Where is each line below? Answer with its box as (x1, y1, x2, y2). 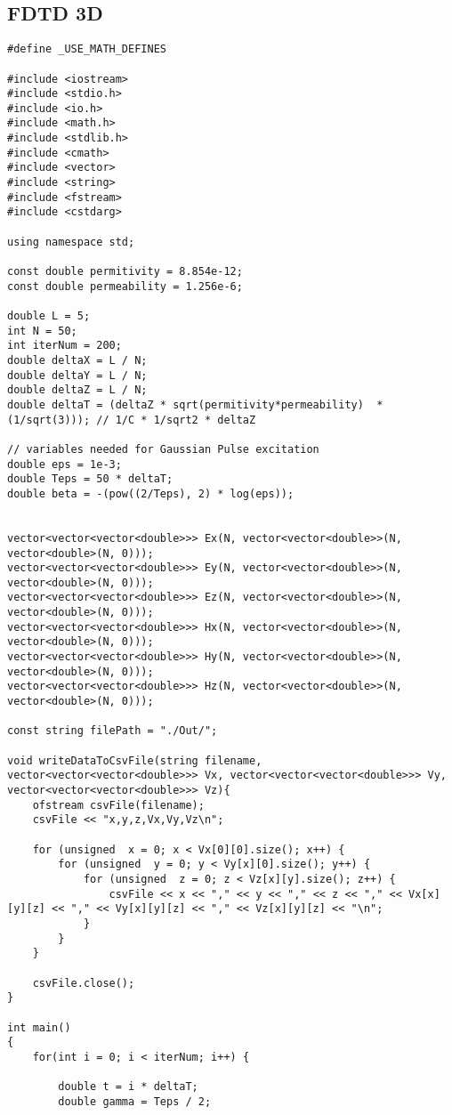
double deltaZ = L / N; (7, 384, 148, 397)
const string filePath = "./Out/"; (7, 724, 218, 738)
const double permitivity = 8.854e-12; (7, 265, 243, 279)
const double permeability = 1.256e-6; (7, 279, 243, 293)
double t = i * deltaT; (58, 1080, 198, 1094)
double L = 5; (7, 310, 91, 323)
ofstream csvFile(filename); (32, 798, 205, 812)
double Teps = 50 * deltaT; (7, 473, 174, 486)
